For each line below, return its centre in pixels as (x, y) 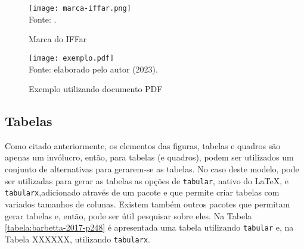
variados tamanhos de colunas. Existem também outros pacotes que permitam (148, 204)
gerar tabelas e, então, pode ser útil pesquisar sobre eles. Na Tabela (128, 215)
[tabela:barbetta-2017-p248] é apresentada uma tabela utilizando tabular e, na (149, 227)
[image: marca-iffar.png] (80, 8)
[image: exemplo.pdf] (72, 58)
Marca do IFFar (58, 39)
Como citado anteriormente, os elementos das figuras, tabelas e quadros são (143, 145)
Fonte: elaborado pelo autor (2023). (93, 69)
